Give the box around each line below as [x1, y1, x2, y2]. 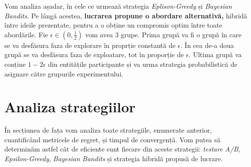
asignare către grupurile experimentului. [4, 68, 123, 78]
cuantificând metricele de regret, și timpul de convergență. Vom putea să [4, 134, 220, 144]
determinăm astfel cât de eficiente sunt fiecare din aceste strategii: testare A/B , [4, 144, 240, 154]
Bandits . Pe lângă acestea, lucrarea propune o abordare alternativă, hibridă [4, 10, 247, 20]
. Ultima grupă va [188, 49, 242, 60]
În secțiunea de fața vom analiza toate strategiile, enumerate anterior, [4, 125, 212, 135]
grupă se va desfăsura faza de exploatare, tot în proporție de [4, 49, 184, 60]
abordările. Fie [4, 29, 48, 39]
